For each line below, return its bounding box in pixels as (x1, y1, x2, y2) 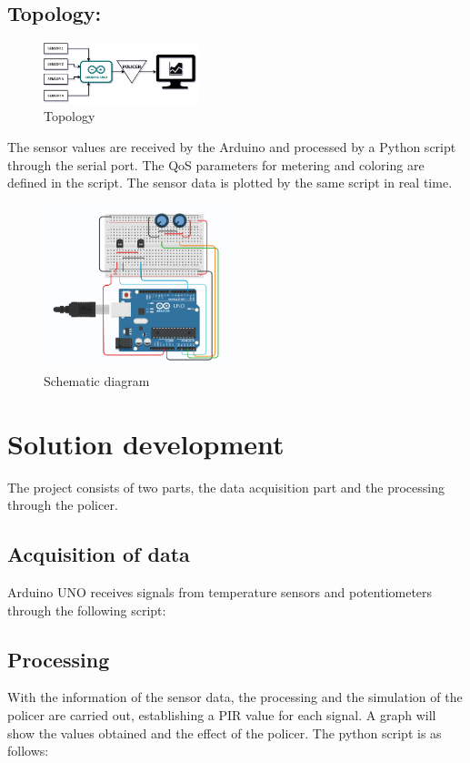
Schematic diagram (44, 371, 150, 390)
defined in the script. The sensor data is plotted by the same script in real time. (7, 173, 453, 192)
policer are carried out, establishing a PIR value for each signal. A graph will (7, 706, 436, 724)
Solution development (7, 424, 285, 462)
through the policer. (7, 495, 118, 514)
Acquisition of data (7, 540, 190, 568)
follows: (7, 741, 49, 760)
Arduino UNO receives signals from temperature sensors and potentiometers (7, 583, 433, 602)
